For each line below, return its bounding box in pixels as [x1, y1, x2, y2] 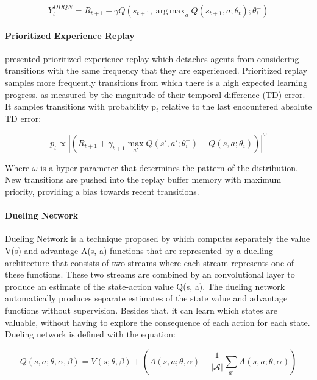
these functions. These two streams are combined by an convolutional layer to [5, 268, 295, 281]
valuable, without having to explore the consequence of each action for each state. [5, 315, 310, 328]
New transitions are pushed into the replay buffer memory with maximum [5, 173, 282, 186]
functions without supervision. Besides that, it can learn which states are [5, 304, 277, 316]
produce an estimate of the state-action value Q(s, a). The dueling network [5, 280, 285, 292]
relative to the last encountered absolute [162, 100, 312, 113]
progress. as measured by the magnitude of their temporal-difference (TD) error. [5, 88, 305, 100]
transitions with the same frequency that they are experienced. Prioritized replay [5, 64, 308, 77]
